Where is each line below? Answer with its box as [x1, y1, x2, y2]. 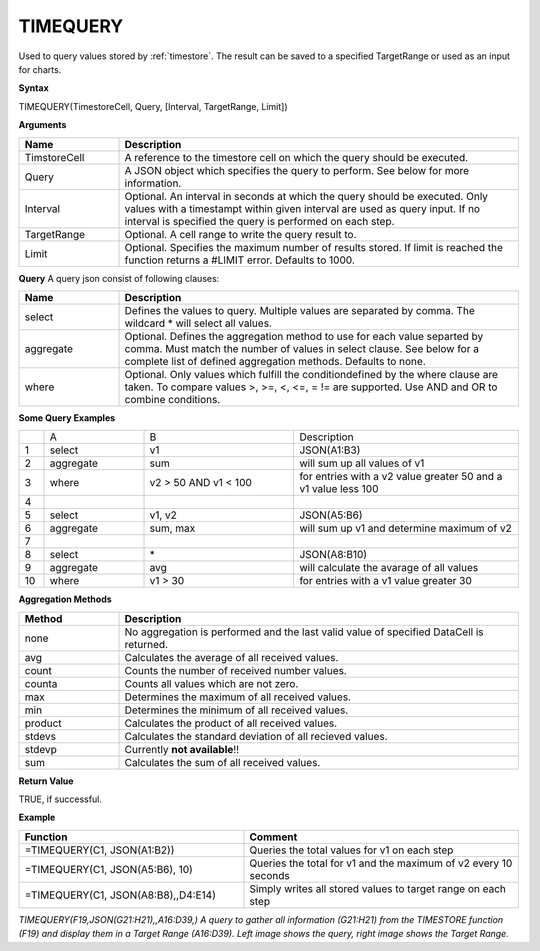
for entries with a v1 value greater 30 [299, 574, 472, 588]
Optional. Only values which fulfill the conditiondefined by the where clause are [124, 367, 499, 381]
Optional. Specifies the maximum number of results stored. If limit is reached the [124, 240, 504, 254]
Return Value [18, 775, 74, 787]
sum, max [149, 521, 196, 535]
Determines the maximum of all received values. [124, 690, 352, 704]
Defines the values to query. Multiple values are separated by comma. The [124, 303, 475, 317]
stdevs [24, 729, 57, 743]
